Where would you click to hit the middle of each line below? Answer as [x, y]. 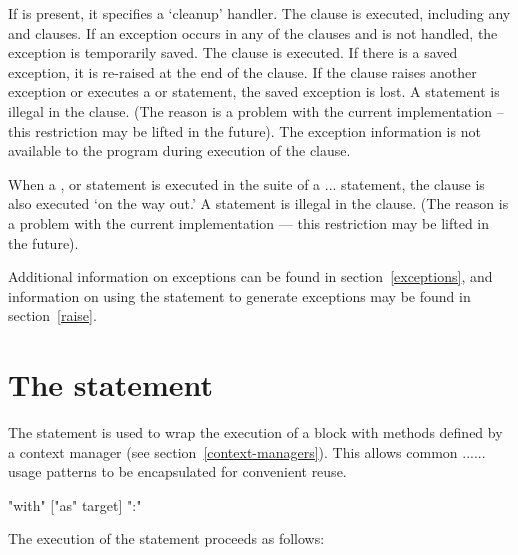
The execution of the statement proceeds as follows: [166, 538]
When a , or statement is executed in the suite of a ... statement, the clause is [246, 183]
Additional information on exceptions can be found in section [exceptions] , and [250, 276]
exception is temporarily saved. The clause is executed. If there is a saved [233, 52]
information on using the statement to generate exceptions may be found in [239, 295]
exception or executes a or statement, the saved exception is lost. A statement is [254, 91]
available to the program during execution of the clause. [179, 150]
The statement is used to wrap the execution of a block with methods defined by [255, 432]
